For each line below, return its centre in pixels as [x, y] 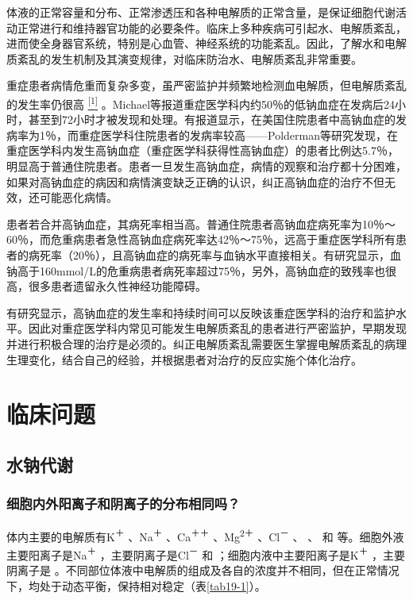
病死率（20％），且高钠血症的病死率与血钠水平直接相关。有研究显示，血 [214, 254]
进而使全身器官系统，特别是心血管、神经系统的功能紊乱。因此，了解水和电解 [206, 43]
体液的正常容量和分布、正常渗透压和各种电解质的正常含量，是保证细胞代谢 [201, 12]
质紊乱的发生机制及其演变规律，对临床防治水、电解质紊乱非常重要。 [184, 58]
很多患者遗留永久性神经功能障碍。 [117, 286]
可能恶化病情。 [78, 197]
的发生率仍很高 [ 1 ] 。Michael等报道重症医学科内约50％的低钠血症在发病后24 [201, 102]
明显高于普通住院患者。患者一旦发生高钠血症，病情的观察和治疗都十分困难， [206, 166]
